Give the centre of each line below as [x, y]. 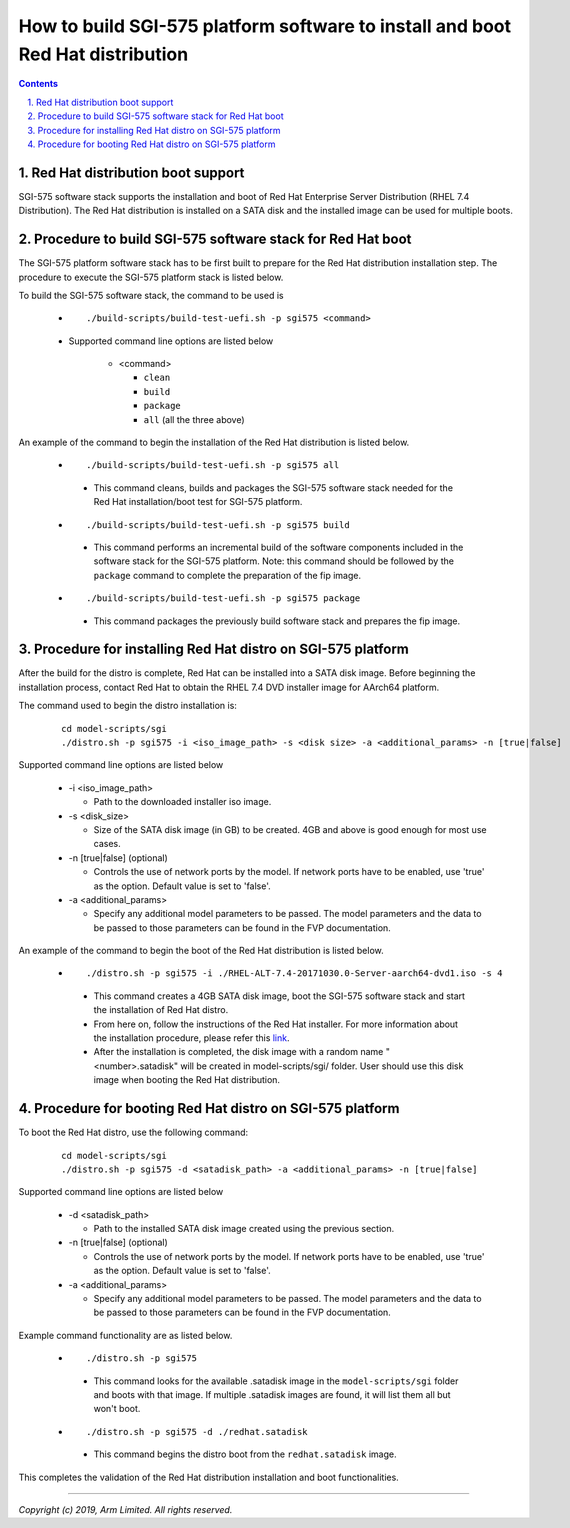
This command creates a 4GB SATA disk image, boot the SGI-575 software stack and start [279, 996]
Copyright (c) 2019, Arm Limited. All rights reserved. [125, 1509]
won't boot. [117, 1409]
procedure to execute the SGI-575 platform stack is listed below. [151, 277]
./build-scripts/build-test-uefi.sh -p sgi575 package [223, 598]
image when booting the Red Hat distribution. [186, 1080]
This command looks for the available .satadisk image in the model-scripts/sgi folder [276, 1381]
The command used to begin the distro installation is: [127, 706]
